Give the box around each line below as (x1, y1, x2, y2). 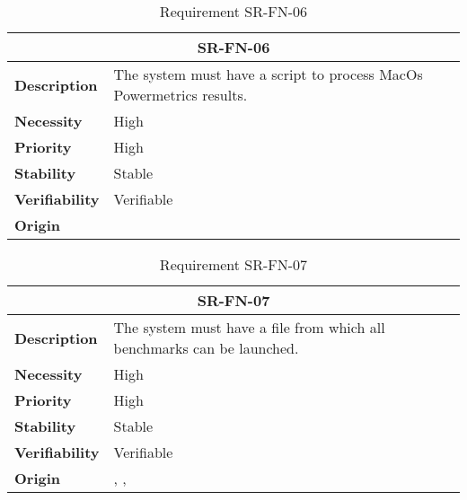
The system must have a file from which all (113, 317, 385, 338)
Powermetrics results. (113, 84, 248, 105)
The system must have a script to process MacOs (113, 64, 423, 84)
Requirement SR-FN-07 (159, 254, 308, 275)
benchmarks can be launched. (113, 338, 299, 358)
